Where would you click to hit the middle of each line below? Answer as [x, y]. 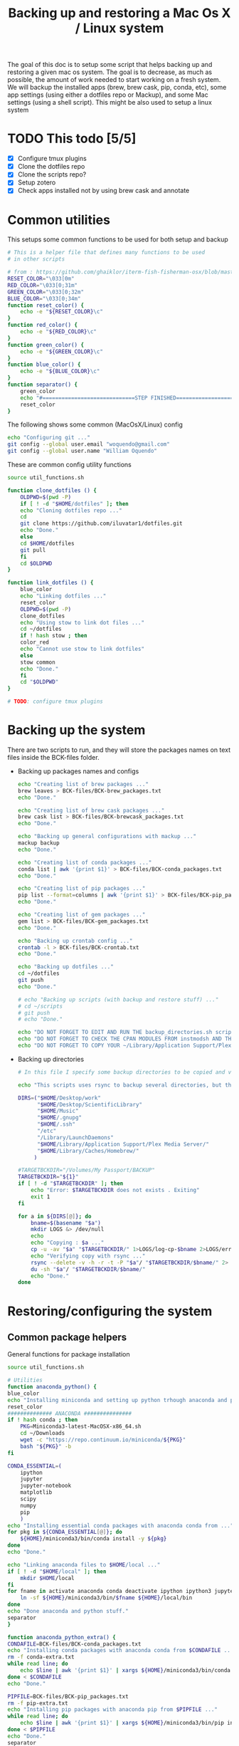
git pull [33, 550]
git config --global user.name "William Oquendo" [83, 451]
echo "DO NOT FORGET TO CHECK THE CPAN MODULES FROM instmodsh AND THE [126, 1039]
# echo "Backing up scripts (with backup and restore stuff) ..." [118, 999]
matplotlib [36, 1493]
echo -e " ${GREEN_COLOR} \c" [62, 351]
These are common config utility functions [69, 465]
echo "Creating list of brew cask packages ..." [91, 810]
